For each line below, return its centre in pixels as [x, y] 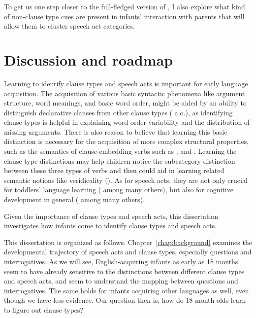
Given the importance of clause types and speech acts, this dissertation [111, 216]
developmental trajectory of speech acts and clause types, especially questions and [128, 252]
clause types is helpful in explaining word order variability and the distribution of [127, 122]
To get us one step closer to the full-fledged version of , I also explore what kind [125, 6]
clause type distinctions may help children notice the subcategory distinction [120, 160]
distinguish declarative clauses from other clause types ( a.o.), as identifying [118, 112]
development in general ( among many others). [74, 199]
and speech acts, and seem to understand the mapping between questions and [121, 281]
